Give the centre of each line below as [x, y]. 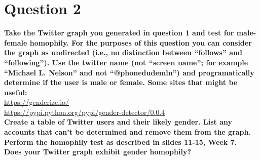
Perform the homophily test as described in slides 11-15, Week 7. [121, 142]
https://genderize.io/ [37, 102]
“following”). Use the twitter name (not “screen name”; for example [126, 62]
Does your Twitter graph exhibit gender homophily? [98, 152]
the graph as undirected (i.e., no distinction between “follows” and [123, 52]
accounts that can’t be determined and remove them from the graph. [127, 132]
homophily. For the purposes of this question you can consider [141, 42]
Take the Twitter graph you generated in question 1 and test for [119, 33]
